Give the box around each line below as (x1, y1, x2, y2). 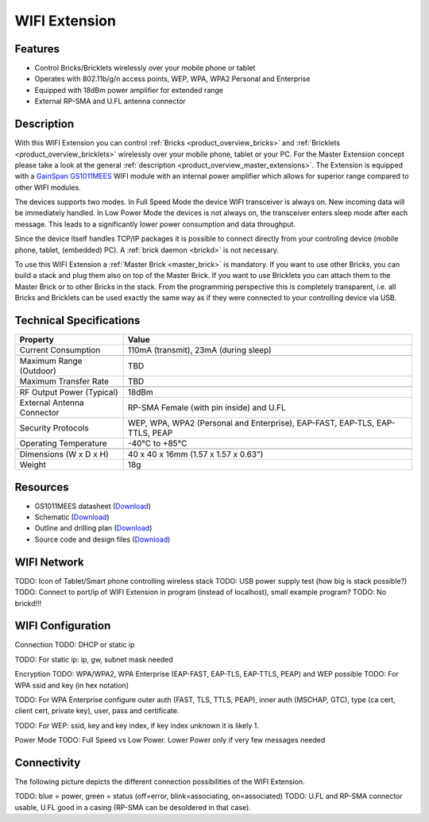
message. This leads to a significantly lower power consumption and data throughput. (14, 219, 296, 229)
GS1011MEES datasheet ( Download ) (34, 501, 151, 511)
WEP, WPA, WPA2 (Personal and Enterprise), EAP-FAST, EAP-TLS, (127, 418, 375, 429)
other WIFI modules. (14, 183, 81, 192)
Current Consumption (19, 345, 101, 356)
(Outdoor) (19, 365, 57, 376)
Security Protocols (19, 423, 89, 434)
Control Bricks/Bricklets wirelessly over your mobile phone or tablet (34, 64, 256, 73)
